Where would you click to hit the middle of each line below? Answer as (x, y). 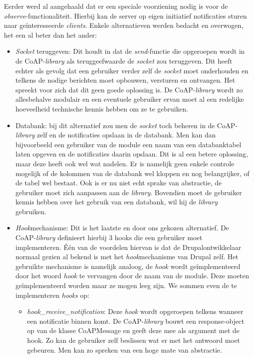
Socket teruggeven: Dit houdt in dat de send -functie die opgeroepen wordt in (130, 51)
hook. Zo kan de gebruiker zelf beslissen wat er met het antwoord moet (134, 340)
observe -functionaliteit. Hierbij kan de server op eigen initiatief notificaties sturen (126, 15)
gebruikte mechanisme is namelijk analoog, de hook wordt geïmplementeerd (128, 266)
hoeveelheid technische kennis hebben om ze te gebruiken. (102, 108)
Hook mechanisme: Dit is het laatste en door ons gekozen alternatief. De (122, 228)
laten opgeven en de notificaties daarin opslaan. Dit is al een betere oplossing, (132, 154)
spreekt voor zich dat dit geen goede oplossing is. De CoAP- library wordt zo (129, 89)
